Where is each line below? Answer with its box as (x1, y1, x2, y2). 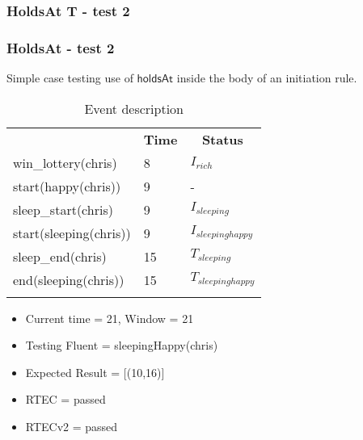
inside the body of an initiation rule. (176, 69, 357, 86)
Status (201, 129, 243, 149)
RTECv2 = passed (25, 418, 118, 435)
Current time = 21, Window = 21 (25, 309, 194, 326)
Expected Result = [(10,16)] (25, 363, 165, 380)
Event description (84, 98, 184, 118)
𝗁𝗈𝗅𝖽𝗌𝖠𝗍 (137, 73, 174, 86)
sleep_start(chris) (13, 199, 113, 219)
